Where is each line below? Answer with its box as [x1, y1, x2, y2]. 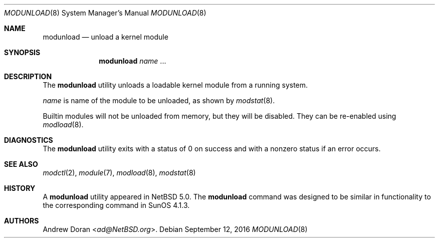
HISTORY [4, 184, 36, 192]
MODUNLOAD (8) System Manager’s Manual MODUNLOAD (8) [4, 9, 206, 17]
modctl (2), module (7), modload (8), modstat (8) [43, 168, 196, 177]
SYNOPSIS [4, 48, 41, 57]
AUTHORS [4, 216, 39, 225]
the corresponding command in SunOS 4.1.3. [43, 201, 190, 209]
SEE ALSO [4, 160, 38, 168]
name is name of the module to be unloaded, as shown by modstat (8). [43, 96, 275, 105]
